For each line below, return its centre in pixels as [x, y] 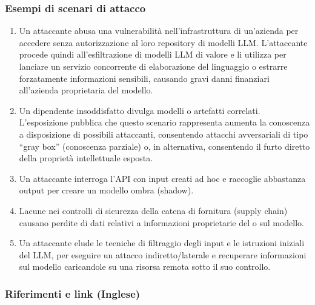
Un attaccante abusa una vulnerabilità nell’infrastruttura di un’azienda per [159, 31]
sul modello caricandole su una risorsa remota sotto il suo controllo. [145, 266]
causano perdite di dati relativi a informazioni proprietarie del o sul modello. [162, 222]
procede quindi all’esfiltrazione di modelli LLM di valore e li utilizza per [153, 54]
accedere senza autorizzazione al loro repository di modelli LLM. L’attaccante [163, 42]
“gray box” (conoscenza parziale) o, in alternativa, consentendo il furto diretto [164, 146]
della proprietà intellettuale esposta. [86, 158]
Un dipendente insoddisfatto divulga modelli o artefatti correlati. [140, 110]
